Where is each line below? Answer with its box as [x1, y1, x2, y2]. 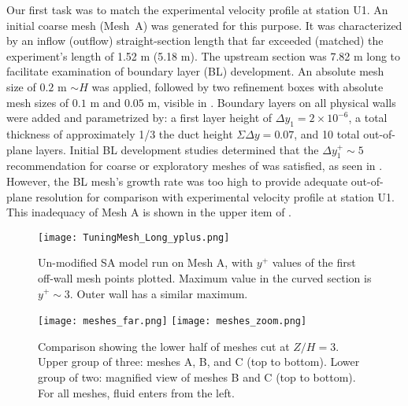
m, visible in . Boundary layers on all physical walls [147, 94, 396, 110]
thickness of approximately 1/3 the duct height [6, 125, 233, 142]
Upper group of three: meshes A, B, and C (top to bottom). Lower [38, 353, 360, 370]
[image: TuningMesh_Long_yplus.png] [38, 231, 230, 243]
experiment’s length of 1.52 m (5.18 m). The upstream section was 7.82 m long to [6, 47, 401, 64]
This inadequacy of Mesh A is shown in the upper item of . [6, 204, 292, 220]
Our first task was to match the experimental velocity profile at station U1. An [6, 2, 388, 17]
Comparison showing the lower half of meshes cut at [38, 338, 290, 354]
